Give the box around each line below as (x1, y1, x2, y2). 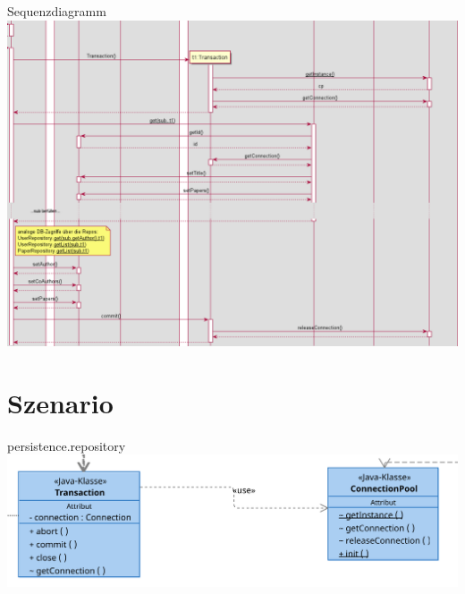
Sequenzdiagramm (7, 2, 106, 20)
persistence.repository (7, 436, 126, 454)
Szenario (7, 384, 114, 420)
